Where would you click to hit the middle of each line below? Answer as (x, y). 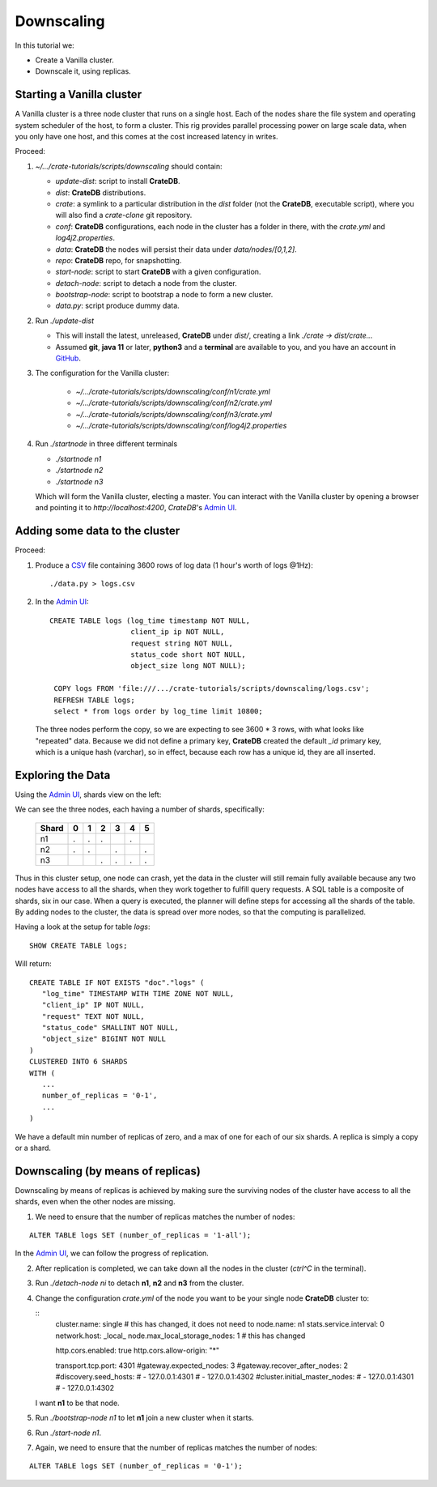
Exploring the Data (63, 775)
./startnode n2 (79, 471)
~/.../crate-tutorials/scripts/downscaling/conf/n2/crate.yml (174, 403)
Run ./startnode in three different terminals (106, 444)
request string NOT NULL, (182, 643)
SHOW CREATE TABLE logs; (78, 945)
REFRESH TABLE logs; (94, 700)
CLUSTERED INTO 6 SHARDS (78, 1062)
